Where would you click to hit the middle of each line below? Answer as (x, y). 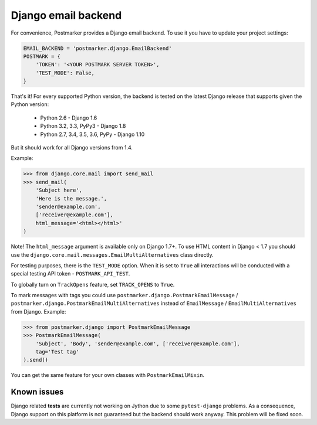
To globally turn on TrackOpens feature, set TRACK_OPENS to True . (93, 284)
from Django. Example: (38, 311)
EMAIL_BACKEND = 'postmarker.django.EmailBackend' (98, 48)
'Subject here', (59, 190)
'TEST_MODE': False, (65, 73)
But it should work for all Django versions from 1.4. (72, 148)
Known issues (37, 392)
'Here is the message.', (71, 198)
